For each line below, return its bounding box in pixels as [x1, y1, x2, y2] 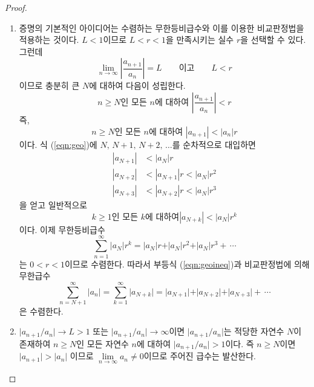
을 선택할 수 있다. [240, 33, 306, 46]
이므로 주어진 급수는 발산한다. [143, 350, 256, 362]
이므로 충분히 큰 [19, 79, 80, 92]
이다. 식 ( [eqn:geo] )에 [19, 138, 97, 150]
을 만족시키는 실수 [165, 33, 234, 46]
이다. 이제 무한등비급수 [19, 223, 105, 235]
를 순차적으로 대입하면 [172, 138, 256, 150]
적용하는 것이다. [19, 33, 79, 46]
